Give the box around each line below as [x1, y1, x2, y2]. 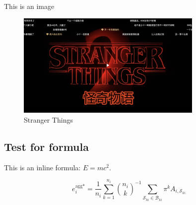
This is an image [4, 1, 55, 11]
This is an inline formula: [4, 162, 81, 172]
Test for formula [4, 138, 89, 154]
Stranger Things [24, 114, 73, 125]
